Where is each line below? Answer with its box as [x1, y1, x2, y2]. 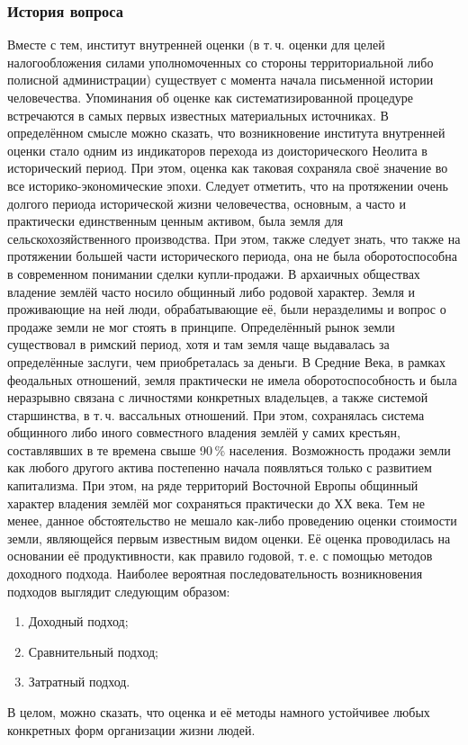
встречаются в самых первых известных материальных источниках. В [7, 105, 389, 124]
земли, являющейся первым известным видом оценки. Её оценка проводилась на [7, 528, 451, 547]
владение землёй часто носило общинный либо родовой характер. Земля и [7, 282, 416, 301]
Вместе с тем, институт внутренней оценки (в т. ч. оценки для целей [7, 35, 385, 54]
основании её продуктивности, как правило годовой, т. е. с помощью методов [7, 546, 433, 565]
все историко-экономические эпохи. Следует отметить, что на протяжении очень [7, 175, 448, 194]
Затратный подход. [28, 672, 130, 691]
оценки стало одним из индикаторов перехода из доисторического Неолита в [7, 140, 427, 159]
